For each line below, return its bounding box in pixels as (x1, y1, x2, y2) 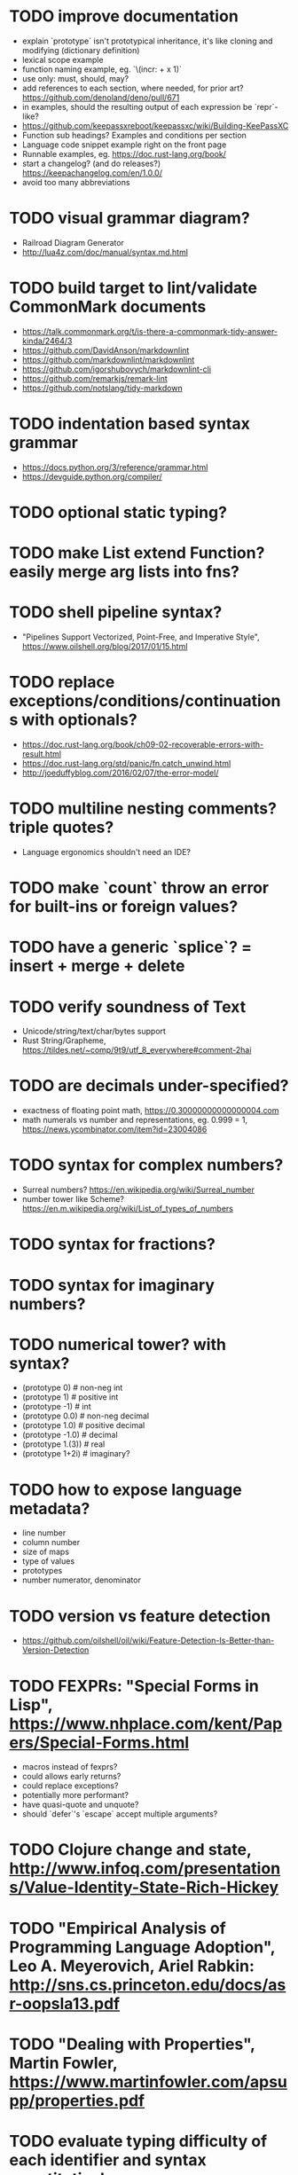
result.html (21, 749, 62, 759)
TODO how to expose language (9, 1480, 242, 1500)
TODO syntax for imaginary (9, 1275, 216, 1295)
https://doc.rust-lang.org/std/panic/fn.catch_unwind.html (21, 758, 231, 768)
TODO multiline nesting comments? (9, 798, 278, 819)
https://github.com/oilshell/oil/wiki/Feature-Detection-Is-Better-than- (21, 1635, 275, 1646)
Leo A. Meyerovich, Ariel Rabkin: (9, 1956, 255, 1975)
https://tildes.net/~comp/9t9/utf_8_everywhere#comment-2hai (21, 1045, 252, 1056)
